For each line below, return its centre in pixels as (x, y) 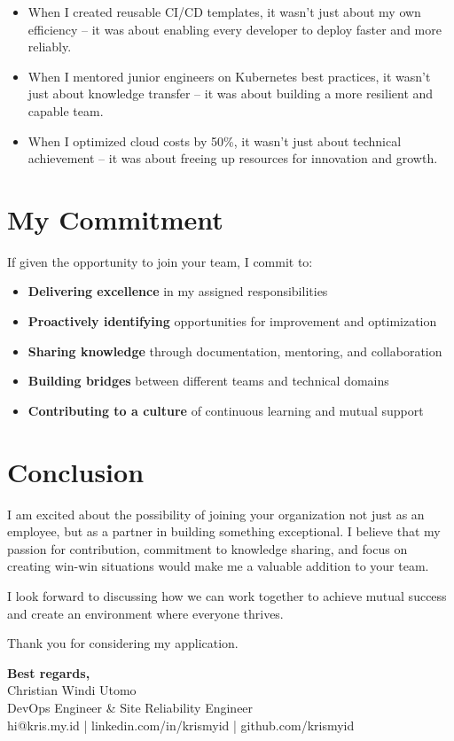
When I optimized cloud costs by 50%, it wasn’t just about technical (215, 140)
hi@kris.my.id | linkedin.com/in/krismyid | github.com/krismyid (181, 725)
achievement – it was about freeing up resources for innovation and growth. (233, 158)
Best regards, (49, 672)
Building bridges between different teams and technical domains (208, 381)
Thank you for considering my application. (123, 643)
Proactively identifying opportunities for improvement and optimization (232, 321)
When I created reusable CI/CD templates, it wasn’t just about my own (224, 12)
